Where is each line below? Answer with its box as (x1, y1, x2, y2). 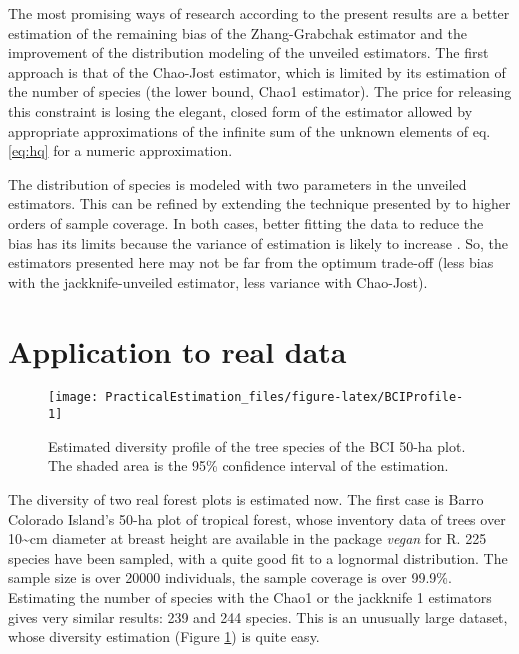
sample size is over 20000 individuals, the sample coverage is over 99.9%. (8, 567, 452, 588)
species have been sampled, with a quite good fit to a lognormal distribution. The (8, 547, 508, 568)
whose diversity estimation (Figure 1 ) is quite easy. (8, 626, 320, 647)
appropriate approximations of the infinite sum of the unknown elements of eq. (8, 120, 491, 141)
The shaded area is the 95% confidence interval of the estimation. (48, 455, 449, 476)
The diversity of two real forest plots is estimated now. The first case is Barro (8, 488, 484, 509)
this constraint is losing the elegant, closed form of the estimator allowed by (8, 100, 473, 121)
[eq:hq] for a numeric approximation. (8, 140, 233, 161)
